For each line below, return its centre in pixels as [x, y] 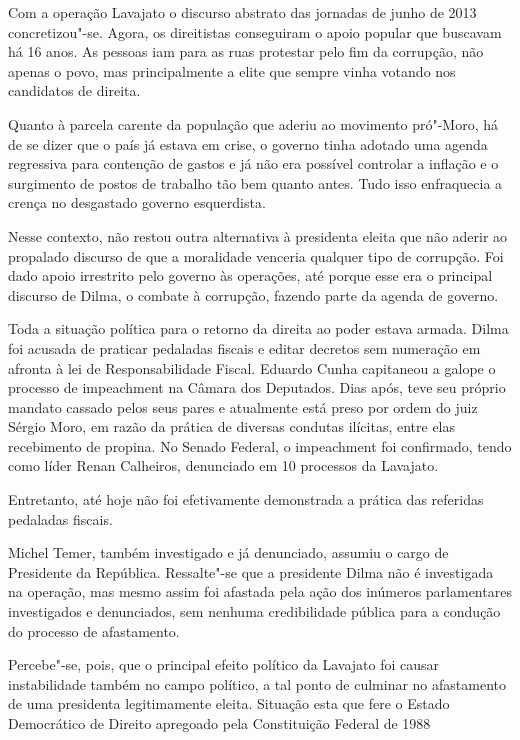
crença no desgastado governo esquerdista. [137, 202]
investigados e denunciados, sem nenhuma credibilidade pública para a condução [254, 611]
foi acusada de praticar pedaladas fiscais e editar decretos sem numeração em [244, 347]
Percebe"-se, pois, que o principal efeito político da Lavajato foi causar [224, 664]
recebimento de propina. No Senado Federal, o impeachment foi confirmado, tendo [260, 445]
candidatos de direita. [74, 90]
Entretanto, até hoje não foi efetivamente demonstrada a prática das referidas [246, 499]
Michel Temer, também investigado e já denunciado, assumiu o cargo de [228, 552]
